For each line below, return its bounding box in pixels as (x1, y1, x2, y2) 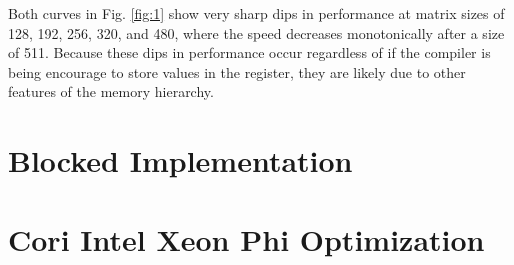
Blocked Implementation (8, 140, 353, 181)
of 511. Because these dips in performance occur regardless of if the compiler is (8, 42, 491, 63)
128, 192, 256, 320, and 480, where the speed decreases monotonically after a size (8, 22, 505, 43)
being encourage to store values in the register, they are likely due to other (8, 61, 466, 82)
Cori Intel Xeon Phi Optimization (8, 218, 485, 259)
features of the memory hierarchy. (8, 81, 214, 102)
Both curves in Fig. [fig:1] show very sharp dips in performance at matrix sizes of (8, 3, 505, 23)
